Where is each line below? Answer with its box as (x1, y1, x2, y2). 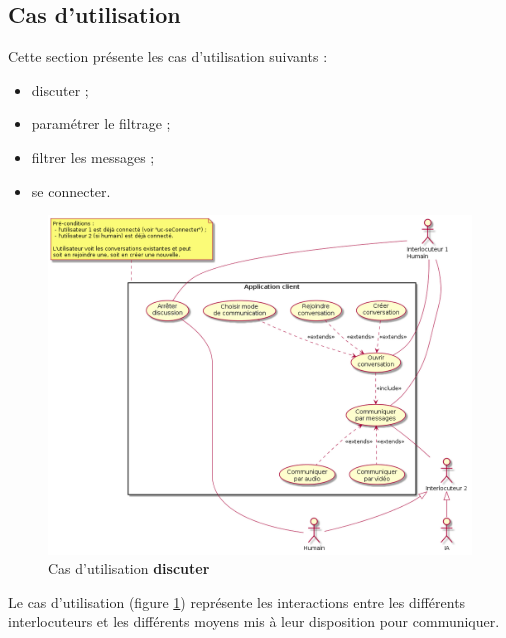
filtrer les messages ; (31, 146, 155, 167)
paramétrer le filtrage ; (31, 113, 171, 134)
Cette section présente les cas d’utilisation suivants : (8, 46, 328, 67)
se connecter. (31, 180, 111, 201)
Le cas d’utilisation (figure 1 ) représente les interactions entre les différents (8, 591, 466, 612)
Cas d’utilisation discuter (48, 558, 210, 579)
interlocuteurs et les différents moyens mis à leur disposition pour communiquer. (8, 611, 500, 632)
